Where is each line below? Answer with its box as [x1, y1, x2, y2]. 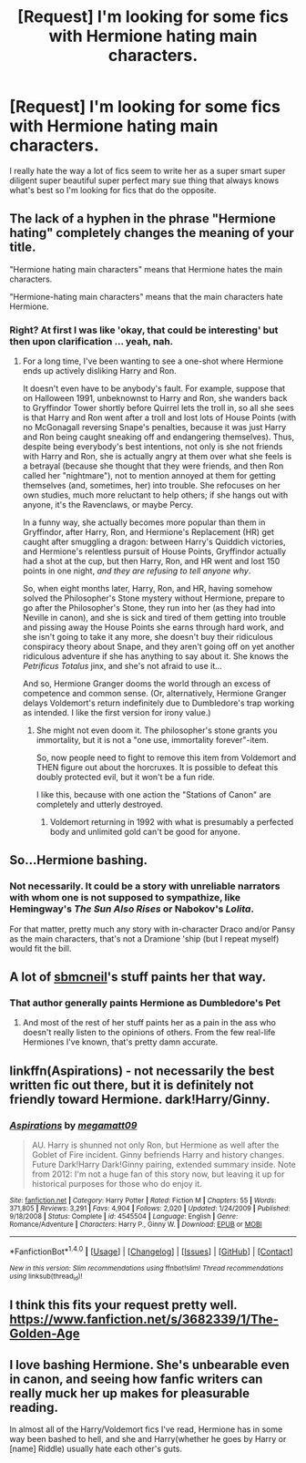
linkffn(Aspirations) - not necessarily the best [9, 1063, 275, 1078]
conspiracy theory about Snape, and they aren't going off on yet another [22, 641, 295, 653]
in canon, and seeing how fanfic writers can [9, 1371, 263, 1386]
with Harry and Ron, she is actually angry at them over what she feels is [22, 451, 292, 462]
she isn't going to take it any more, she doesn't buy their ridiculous [22, 632, 273, 643]
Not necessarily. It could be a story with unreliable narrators [9, 880, 280, 892]
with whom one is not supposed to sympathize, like [9, 891, 241, 904]
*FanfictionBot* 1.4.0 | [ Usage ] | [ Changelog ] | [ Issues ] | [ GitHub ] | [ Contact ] [9, 1244, 293, 1257]
